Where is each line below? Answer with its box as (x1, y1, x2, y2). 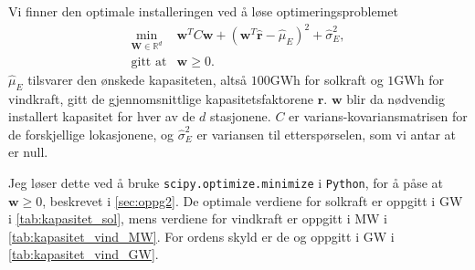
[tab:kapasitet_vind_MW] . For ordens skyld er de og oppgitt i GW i (8, 226, 395, 245)
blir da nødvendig (346, 88, 445, 108)
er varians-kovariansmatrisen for (289, 107, 468, 126)
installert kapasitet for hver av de (8, 107, 195, 126)
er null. (8, 142, 48, 161)
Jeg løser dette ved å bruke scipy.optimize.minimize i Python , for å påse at (8, 173, 443, 192)
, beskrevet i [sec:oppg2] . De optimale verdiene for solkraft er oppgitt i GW (42, 191, 463, 210)
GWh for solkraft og (269, 69, 384, 88)
